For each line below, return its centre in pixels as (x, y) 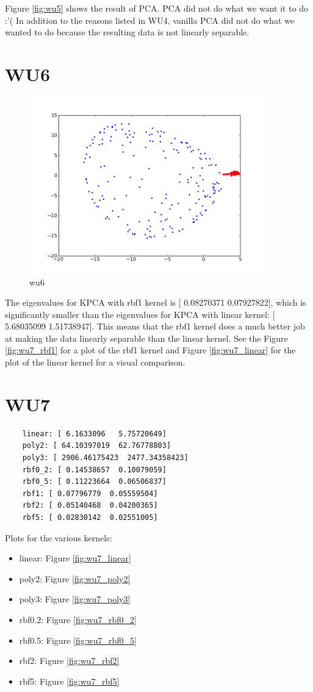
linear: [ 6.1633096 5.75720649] (94, 434)
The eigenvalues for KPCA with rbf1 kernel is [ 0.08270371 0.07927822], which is (156, 302)
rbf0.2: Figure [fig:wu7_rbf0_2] (78, 619)
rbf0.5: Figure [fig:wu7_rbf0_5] (78, 640)
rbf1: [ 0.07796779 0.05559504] (90, 493)
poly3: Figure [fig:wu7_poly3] (75, 599)
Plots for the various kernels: (59, 537)
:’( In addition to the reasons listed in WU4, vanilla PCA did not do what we (150, 20)
